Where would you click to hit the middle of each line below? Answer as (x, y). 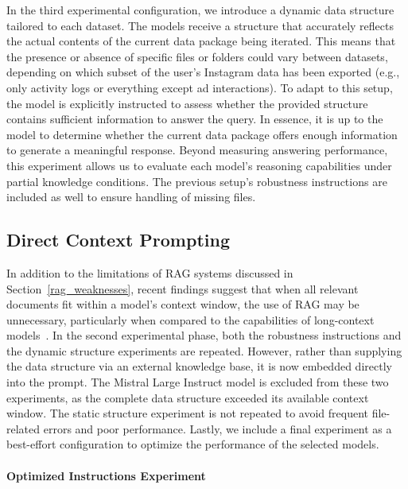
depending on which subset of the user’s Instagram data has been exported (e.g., (203, 72)
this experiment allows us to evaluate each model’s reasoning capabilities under (199, 165)
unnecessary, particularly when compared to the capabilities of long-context (190, 319)
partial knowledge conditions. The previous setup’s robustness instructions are (197, 181)
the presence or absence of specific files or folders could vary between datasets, (197, 56)
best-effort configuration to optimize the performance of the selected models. (193, 444)
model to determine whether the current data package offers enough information (202, 134)
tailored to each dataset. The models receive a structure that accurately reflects (200, 25)
